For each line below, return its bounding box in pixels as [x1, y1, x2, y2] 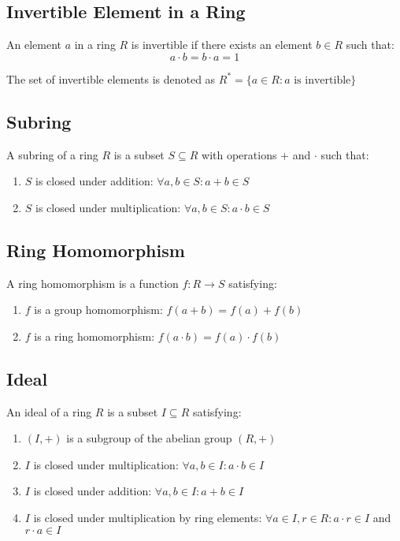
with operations [202, 146, 277, 162]
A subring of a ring [6, 146, 98, 162]
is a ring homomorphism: [34, 327, 155, 344]
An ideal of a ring [6, 403, 92, 420]
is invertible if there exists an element [131, 36, 313, 53]
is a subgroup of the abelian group [66, 430, 232, 446]
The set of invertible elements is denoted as [6, 70, 216, 87]
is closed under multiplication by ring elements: [33, 509, 262, 525]
